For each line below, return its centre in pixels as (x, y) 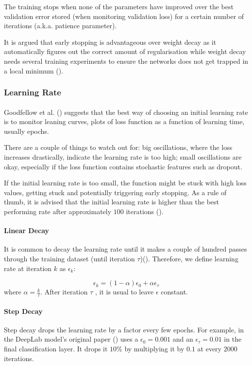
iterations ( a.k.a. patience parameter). (60, 26)
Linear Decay (27, 230)
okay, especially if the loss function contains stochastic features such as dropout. (123, 166)
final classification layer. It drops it (56, 348)
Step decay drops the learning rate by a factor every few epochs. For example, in (124, 329)
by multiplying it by (154, 348)
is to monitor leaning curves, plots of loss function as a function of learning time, (124, 121)
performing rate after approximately (58, 211)
